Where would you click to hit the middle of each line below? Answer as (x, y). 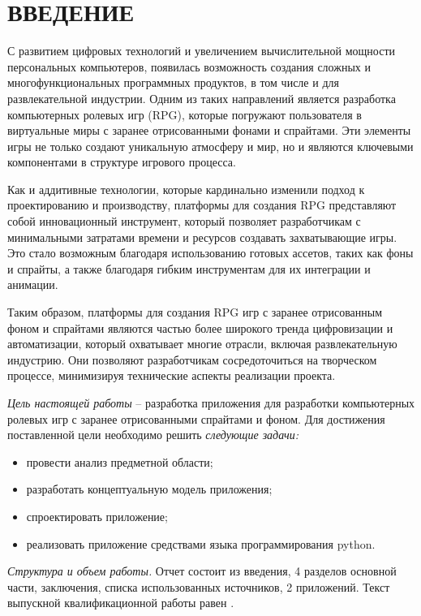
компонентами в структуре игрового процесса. (122, 162)
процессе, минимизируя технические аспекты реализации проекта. (172, 375)
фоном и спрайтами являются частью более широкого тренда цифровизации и (200, 327)
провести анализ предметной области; (120, 461)
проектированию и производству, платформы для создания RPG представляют (202, 205)
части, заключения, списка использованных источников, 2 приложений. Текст (199, 586)
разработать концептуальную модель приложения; (149, 489)
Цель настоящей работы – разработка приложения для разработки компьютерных (211, 403)
